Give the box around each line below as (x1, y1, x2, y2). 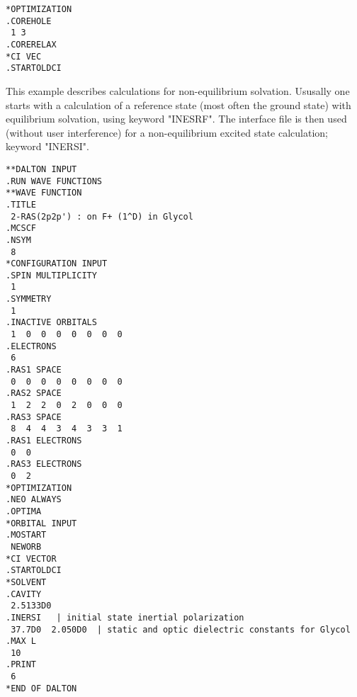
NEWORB (11, 541, 42, 552)
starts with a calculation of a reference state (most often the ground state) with (6, 97, 351, 112)
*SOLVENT (6, 577, 47, 587)
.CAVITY (6, 589, 42, 599)
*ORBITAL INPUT (6, 518, 77, 528)
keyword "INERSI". (6, 139, 89, 154)
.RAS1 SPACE (6, 365, 62, 375)
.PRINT (6, 659, 36, 670)
